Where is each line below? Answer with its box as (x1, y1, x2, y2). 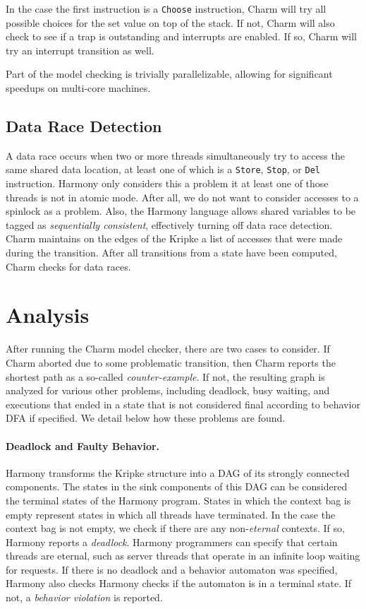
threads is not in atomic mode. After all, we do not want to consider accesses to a (6, 189, 359, 204)
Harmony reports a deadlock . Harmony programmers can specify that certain (6, 534, 338, 549)
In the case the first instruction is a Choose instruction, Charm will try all (6, 1, 327, 16)
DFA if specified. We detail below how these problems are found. (6, 410, 286, 425)
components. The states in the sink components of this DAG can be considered (6, 479, 348, 494)
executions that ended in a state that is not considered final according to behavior (6, 396, 360, 411)
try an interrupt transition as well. (6, 42, 154, 57)
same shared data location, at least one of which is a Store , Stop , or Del (6, 162, 321, 177)
